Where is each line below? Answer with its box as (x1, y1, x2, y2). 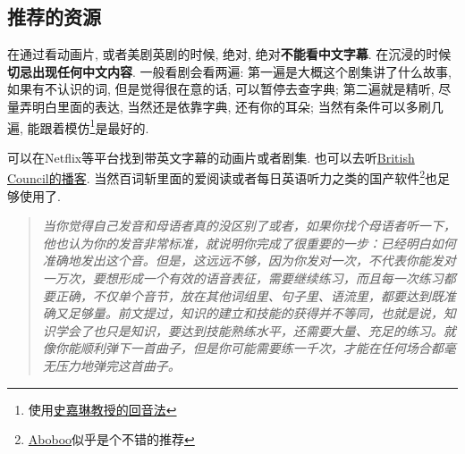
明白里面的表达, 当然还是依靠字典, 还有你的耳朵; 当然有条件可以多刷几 (31, 97, 444, 115)
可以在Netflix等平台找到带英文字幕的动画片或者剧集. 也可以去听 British (7, 147, 415, 166)
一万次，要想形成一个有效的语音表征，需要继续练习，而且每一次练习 (42, 269, 444, 288)
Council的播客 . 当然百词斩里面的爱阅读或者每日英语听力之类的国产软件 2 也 (7, 166, 438, 188)
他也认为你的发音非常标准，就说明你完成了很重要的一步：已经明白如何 (42, 233, 456, 252)
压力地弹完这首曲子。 (55, 357, 181, 375)
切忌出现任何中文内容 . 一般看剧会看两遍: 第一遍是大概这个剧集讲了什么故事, (7, 62, 452, 80)
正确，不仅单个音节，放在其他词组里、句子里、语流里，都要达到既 (55, 286, 444, 305)
